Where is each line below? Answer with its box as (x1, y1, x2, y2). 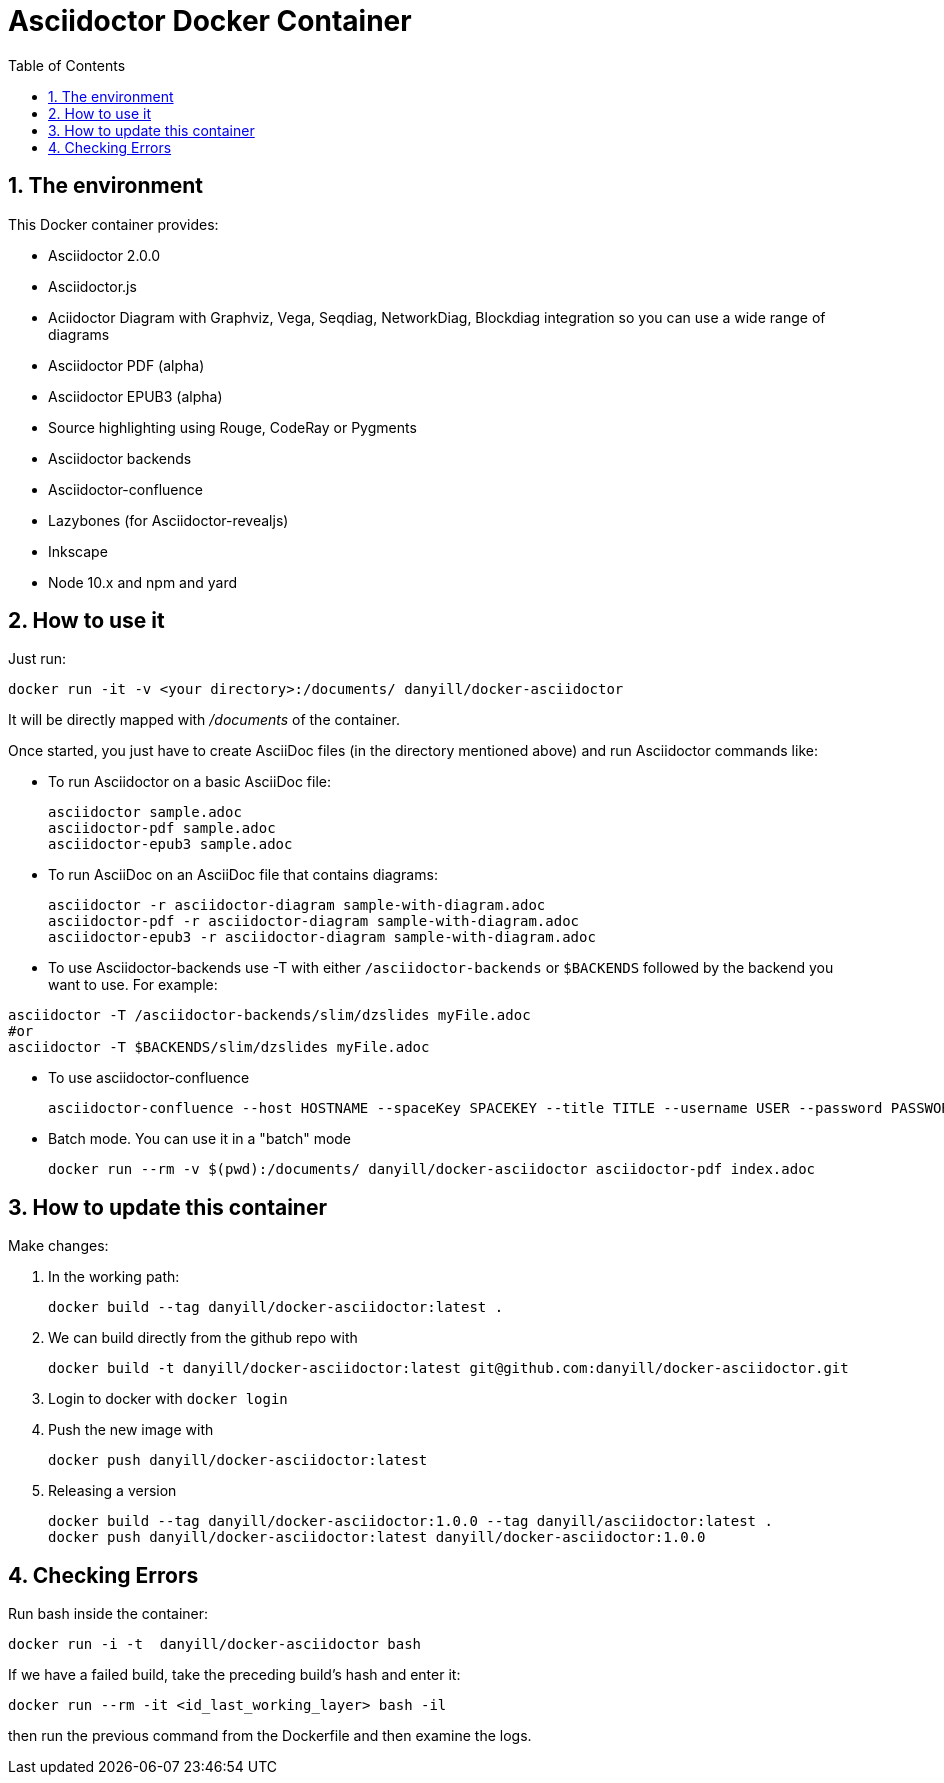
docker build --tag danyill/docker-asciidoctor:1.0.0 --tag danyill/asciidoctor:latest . (48, 1513, 773, 1530)
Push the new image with (48, 1421, 214, 1439)
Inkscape (48, 542, 108, 560)
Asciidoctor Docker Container (8, 4, 412, 38)
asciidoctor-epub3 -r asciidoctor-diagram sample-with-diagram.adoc (48, 929, 596, 946)
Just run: (8, 650, 67, 668)
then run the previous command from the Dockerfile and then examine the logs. (8, 1727, 532, 1745)
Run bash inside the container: (8, 1605, 209, 1623)
